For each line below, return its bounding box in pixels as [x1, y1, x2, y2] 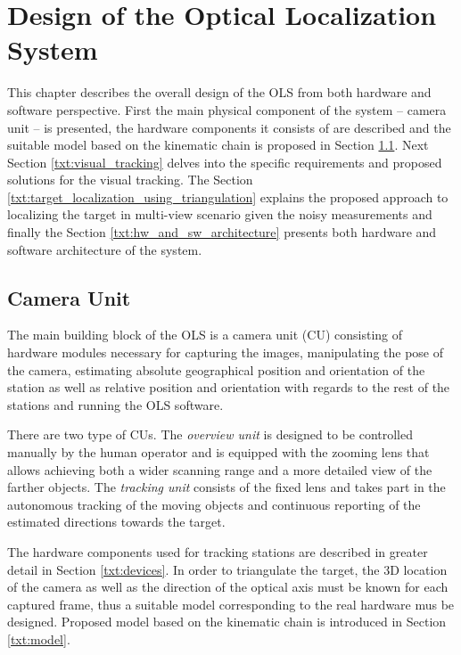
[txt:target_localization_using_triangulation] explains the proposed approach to [7, 187, 449, 206]
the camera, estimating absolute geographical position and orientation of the [7, 360, 425, 379]
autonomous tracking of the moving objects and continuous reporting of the [7, 495, 421, 513]
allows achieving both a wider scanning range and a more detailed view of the [7, 460, 432, 479]
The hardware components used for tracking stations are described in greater [7, 542, 428, 561]
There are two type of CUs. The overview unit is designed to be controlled [7, 425, 414, 444]
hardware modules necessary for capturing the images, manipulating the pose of [7, 343, 444, 362]
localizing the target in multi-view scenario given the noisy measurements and [7, 205, 432, 224]
